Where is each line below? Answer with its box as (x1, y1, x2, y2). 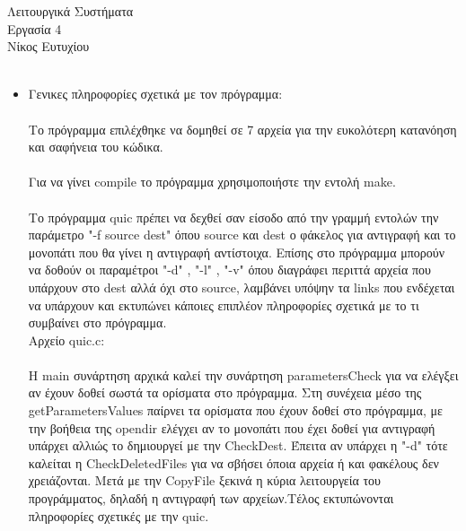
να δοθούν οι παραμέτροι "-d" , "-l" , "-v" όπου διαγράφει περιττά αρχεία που (28, 260, 431, 279)
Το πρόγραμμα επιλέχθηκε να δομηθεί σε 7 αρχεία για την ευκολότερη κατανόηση (28, 119, 457, 138)
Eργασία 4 (7, 19, 62, 38)
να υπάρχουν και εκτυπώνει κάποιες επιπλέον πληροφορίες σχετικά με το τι (28, 295, 419, 314)
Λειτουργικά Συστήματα (7, 2, 134, 20)
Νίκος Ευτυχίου (7, 37, 90, 56)
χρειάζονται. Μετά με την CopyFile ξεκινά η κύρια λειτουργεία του (28, 471, 382, 490)
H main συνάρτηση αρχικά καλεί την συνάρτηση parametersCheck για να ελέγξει (28, 365, 459, 384)
